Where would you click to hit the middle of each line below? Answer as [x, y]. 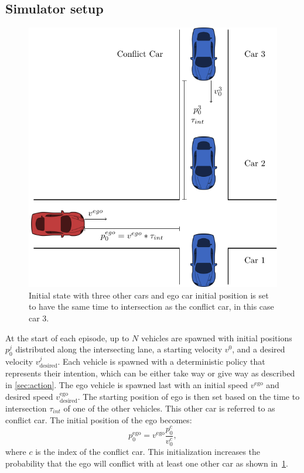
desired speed [29, 396]
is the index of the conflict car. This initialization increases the [148, 452]
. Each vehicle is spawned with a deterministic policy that [161, 361]
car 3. [39, 318]
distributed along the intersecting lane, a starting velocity [119, 349]
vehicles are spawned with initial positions [216, 337]
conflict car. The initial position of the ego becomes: [99, 419]
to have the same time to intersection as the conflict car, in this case [151, 306]
